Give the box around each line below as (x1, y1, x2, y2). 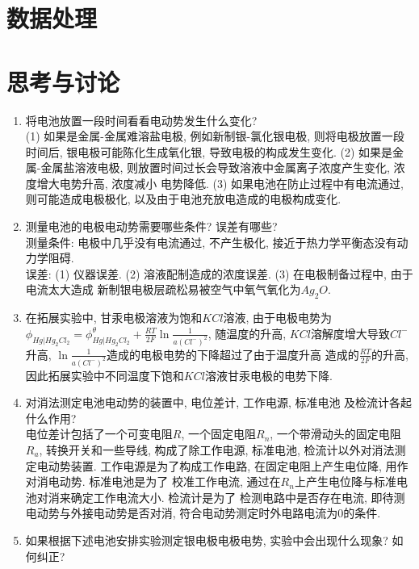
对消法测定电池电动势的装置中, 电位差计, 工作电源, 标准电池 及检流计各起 (25, 394, 413, 411)
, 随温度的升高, (207, 324, 287, 341)
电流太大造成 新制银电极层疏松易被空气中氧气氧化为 (25, 281, 301, 298)
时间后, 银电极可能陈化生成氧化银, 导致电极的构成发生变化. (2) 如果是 (25, 143, 393, 160)
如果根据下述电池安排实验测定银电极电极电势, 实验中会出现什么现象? (25, 531, 388, 548)
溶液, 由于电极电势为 (223, 309, 333, 326)
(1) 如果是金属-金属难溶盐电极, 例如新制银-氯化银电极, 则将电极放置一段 (25, 128, 404, 144)
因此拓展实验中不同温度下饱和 (25, 366, 184, 383)
